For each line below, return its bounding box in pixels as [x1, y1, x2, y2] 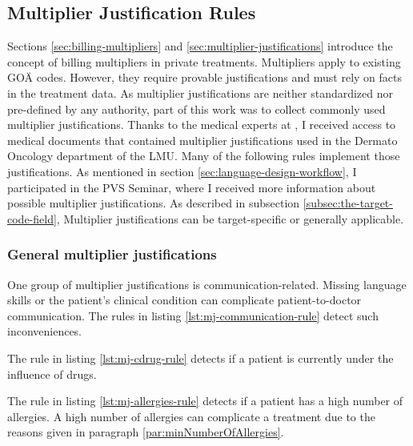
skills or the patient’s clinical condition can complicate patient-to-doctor [7, 291, 362, 308]
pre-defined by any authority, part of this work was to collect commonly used [7, 100, 386, 117]
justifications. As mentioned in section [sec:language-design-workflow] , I [7, 163, 357, 179]
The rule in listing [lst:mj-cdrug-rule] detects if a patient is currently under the [7, 349, 394, 366]
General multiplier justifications [7, 244, 217, 264]
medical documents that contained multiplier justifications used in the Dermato [7, 131, 398, 148]
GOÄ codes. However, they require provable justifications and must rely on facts [7, 69, 402, 86]
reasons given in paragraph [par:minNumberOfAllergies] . [7, 424, 284, 440]
